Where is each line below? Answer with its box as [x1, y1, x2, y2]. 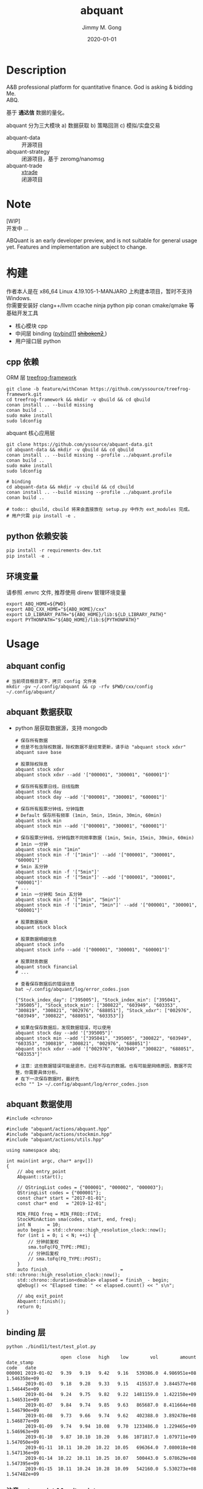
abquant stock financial [15, 964, 78, 970]
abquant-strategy [6, 148, 50, 155]
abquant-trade [6, 162, 42, 169]
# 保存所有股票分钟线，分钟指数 [15, 806, 84, 812]
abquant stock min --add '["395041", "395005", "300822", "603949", [15, 1035, 192, 1041]
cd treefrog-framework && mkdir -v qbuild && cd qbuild [6, 397, 150, 403]
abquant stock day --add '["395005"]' [15, 1030, 113, 1036]
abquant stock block [15, 924, 67, 930]
